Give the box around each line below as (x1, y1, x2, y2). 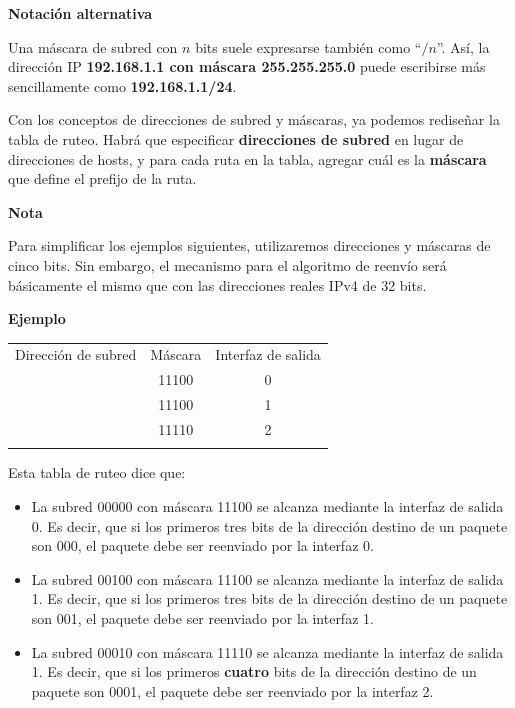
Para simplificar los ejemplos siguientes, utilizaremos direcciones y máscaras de (8, 235, 491, 256)
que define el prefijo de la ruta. (8, 168, 197, 189)
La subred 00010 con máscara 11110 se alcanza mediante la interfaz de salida (31, 641, 504, 662)
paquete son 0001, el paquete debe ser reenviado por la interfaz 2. (31, 680, 434, 701)
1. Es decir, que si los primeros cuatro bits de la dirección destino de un (31, 661, 477, 682)
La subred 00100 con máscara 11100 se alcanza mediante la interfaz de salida (31, 568, 504, 589)
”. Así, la (436, 36, 490, 57)
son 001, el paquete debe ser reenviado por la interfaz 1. (31, 607, 374, 628)
